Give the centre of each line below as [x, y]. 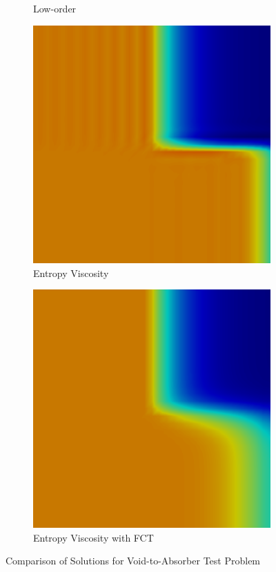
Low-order [55, 8]
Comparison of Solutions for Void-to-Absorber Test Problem [133, 561]
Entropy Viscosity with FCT [93, 537]
